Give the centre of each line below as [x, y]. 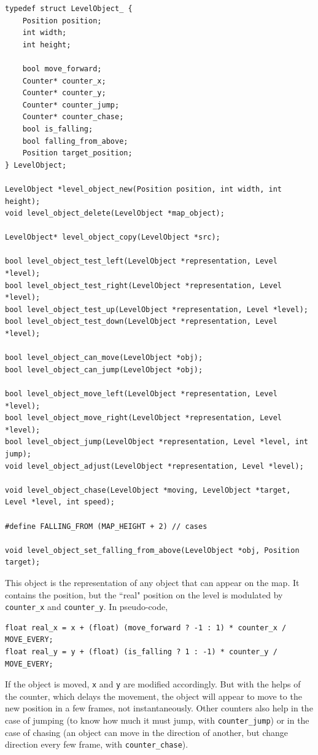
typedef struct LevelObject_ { [69, 9]
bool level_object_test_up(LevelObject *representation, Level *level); [157, 309]
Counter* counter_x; [64, 81]
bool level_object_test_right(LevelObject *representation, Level [144, 285]
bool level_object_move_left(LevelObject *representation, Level [141, 394]
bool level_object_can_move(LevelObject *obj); [104, 358]
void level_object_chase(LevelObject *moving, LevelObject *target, [148, 490]
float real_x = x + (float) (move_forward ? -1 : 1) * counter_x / [146, 628]
